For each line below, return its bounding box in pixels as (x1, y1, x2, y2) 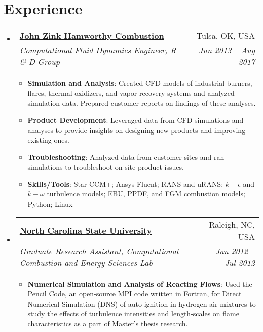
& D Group (19, 56, 60, 68)
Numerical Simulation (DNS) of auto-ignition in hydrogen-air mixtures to (27, 298, 256, 309)
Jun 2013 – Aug (198, 44, 255, 56)
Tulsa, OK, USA (196, 29, 255, 42)
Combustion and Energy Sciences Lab (19, 256, 153, 269)
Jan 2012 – (215, 245, 255, 257)
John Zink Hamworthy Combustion (19, 29, 164, 42)
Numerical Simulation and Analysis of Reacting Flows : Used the (27, 278, 252, 289)
